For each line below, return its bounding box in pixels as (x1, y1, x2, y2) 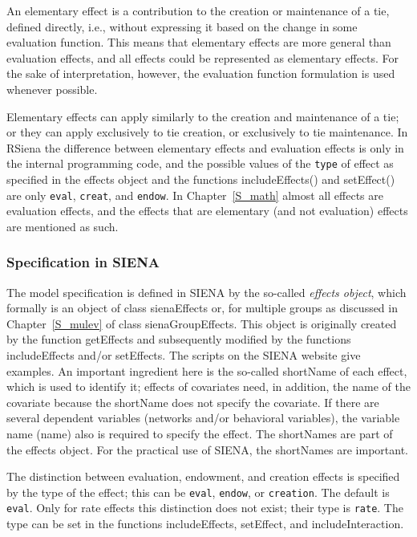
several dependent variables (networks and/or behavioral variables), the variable (6, 409, 400, 426)
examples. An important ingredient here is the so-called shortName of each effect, (6, 362, 407, 379)
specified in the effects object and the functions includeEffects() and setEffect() (6, 171, 395, 187)
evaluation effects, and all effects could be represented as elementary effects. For (6, 49, 399, 66)
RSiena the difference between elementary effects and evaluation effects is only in (6, 139, 404, 156)
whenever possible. (6, 80, 98, 97)
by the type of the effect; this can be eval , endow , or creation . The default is (6, 483, 390, 500)
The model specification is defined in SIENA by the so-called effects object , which (6, 283, 407, 300)
